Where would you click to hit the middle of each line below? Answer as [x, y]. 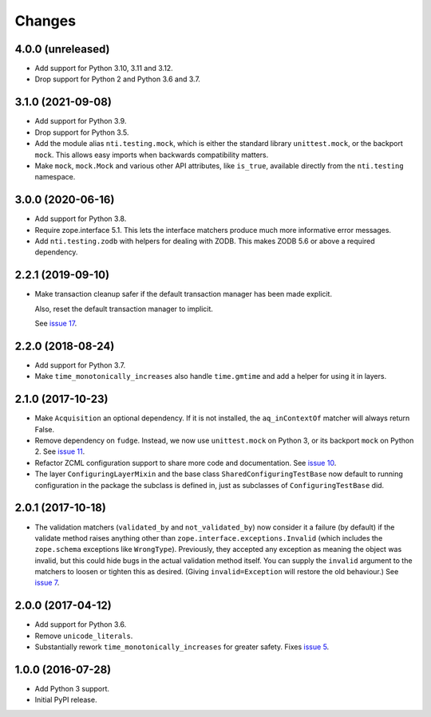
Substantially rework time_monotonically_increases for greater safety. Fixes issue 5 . [182, 647]
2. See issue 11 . [60, 451]
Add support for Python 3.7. [80, 365]
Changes [45, 21]
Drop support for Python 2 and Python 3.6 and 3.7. [118, 79]
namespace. [55, 177]
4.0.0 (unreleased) [62, 49]
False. [45, 429]
